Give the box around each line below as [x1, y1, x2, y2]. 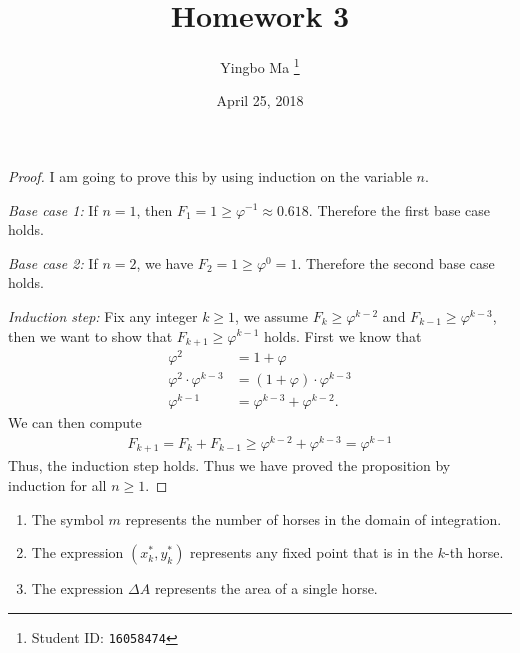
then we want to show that [8, 325, 173, 346]
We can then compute [8, 412, 142, 433]
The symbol [31, 508, 104, 529]
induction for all [8, 475, 107, 496]
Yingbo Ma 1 [220, 54, 300, 77]
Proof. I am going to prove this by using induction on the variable [8, 165, 412, 186]
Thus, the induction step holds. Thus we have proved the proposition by [8, 455, 451, 476]
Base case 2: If [8, 252, 98, 273]
